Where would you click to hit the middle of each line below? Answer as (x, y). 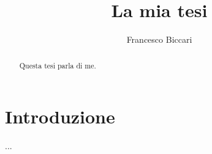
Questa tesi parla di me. (58, 65)
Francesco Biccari (159, 39)
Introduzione (60, 116)
